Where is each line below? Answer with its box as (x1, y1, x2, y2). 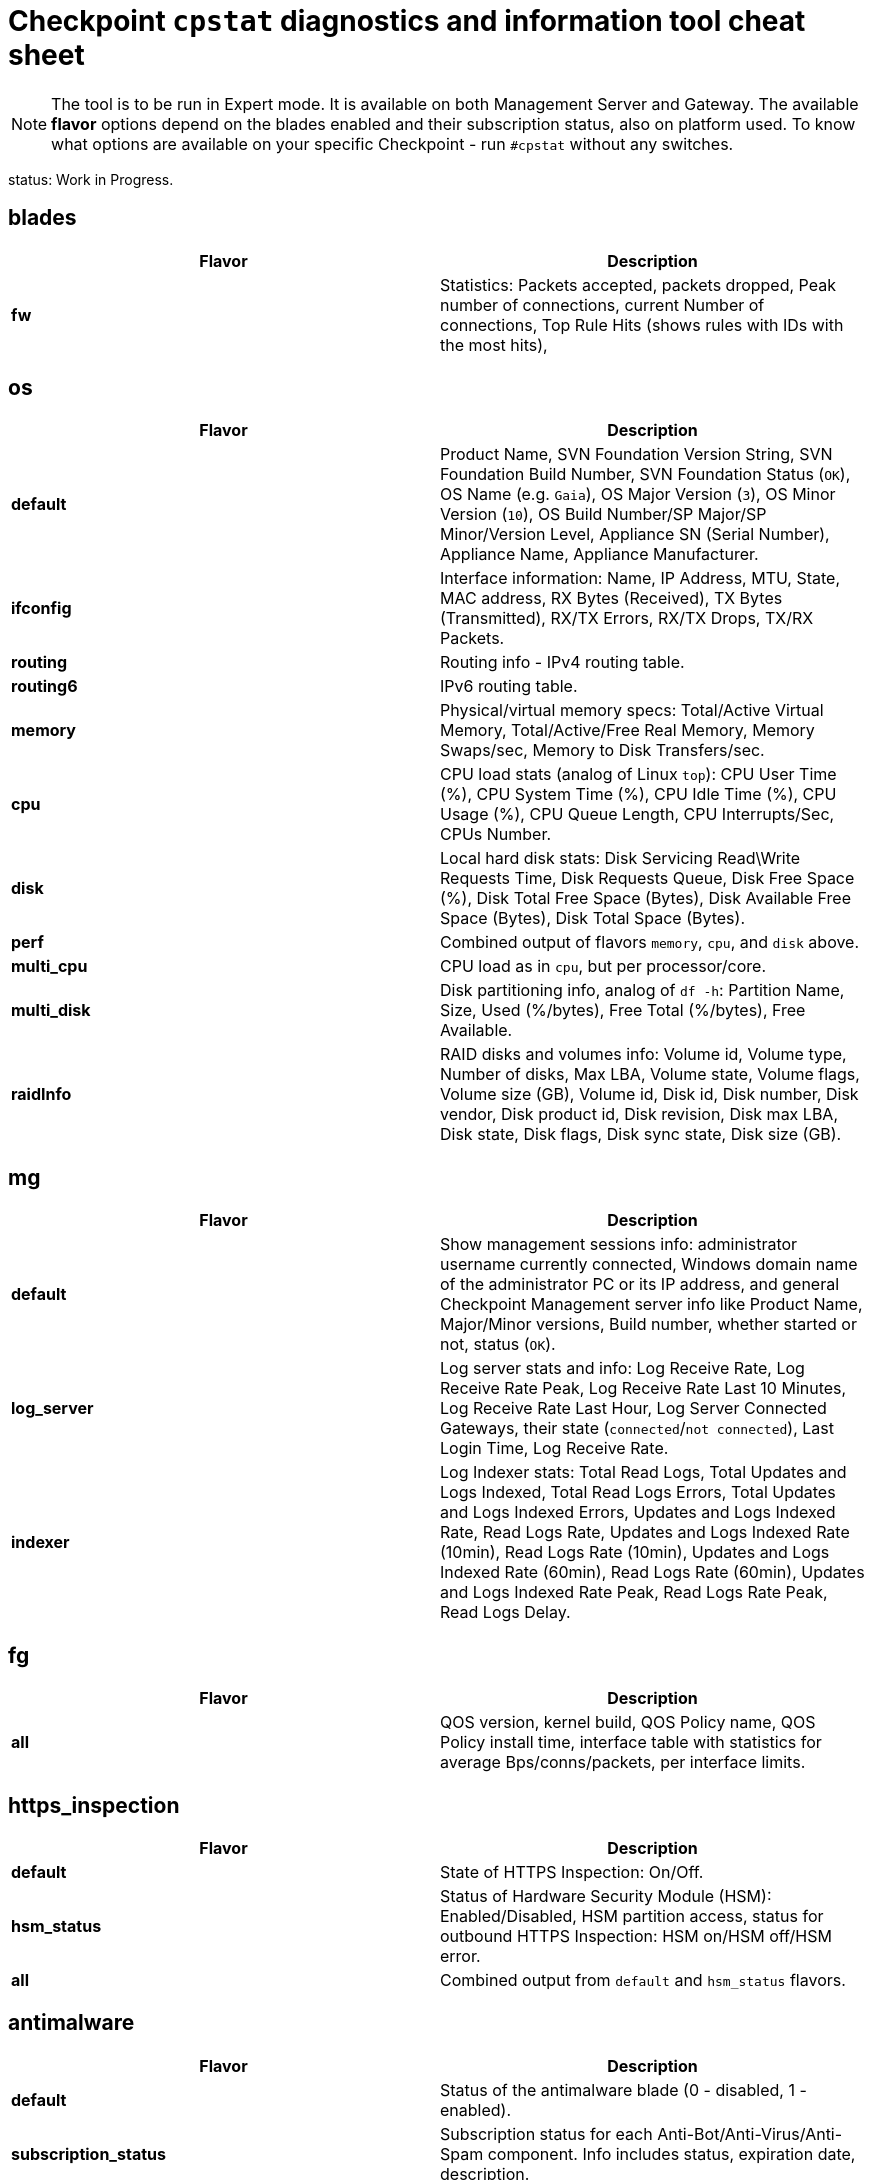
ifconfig (11, 598, 72, 619)
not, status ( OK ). (440, 1334, 556, 1355)
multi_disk (11, 1000, 91, 1021)
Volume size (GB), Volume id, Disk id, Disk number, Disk (440, 1084, 859, 1105)
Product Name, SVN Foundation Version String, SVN (440, 444, 833, 465)
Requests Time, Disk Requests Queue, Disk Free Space (440, 868, 855, 889)
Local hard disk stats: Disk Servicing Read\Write (440, 848, 801, 869)
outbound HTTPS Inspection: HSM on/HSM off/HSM (440, 1925, 832, 1946)
